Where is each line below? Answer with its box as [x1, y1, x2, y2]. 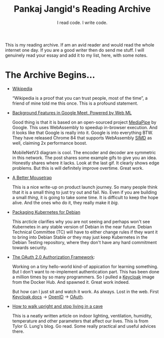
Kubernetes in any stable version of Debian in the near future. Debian [12, 224, 152, 229]
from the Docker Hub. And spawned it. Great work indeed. [12, 279, 130, 285]
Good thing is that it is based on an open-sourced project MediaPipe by [12, 119, 157, 125]
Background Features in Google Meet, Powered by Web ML [12, 110, 132, 115]
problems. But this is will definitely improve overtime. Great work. [12, 165, 143, 171]
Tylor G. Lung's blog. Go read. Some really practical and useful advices [12, 323, 156, 329]
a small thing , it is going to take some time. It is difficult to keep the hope [12, 194, 159, 200]
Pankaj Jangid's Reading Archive [14, 3, 151, 15]
